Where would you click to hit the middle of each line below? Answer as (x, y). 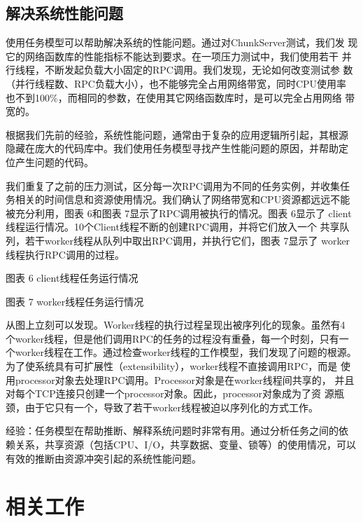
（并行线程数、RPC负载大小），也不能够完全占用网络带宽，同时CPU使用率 (176, 83)
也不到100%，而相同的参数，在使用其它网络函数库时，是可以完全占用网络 (174, 97)
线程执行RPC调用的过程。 (65, 254)
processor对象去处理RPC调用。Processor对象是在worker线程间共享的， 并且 (185, 379)
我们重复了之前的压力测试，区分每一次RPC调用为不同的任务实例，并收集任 (178, 185)
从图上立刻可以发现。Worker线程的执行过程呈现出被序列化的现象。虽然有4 (176, 325)
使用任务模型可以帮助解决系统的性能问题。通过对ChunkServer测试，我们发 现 (182, 42)
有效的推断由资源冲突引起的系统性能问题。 (104, 458)
